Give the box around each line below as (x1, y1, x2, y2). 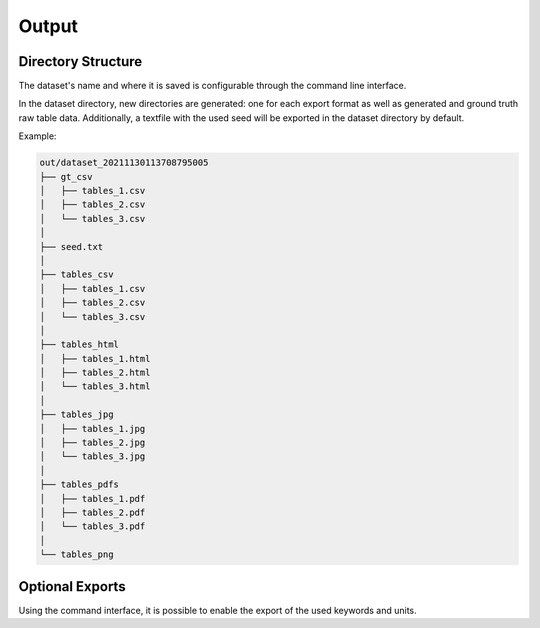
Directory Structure (18, 53, 143, 70)
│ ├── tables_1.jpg (39, 423, 146, 434)
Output (18, 15, 79, 37)
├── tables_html (39, 339, 120, 350)
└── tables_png (39, 549, 114, 560)
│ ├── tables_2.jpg (39, 437, 146, 449)
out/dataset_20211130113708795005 (39, 157, 209, 169)
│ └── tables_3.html (39, 381, 151, 392)
